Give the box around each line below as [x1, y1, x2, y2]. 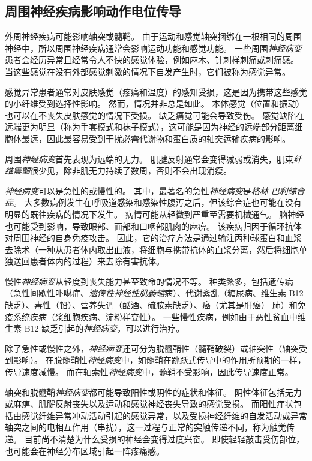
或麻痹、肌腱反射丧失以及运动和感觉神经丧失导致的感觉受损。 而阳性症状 [5, 397, 293, 410]
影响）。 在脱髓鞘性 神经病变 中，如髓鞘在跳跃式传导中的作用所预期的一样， [13, 354, 306, 366]
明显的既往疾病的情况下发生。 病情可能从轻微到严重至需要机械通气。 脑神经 [5, 207, 305, 220]
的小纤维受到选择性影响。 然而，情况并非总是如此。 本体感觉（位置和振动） [5, 97, 305, 110]
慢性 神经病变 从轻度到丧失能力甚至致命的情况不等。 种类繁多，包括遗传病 [5, 275, 293, 287]
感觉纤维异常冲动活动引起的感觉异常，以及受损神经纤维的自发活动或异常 [21, 409, 307, 421]
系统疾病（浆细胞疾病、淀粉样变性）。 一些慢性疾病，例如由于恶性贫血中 [13, 310, 298, 323]
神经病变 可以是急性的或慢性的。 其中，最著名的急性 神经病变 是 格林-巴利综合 [5, 184, 305, 197]
